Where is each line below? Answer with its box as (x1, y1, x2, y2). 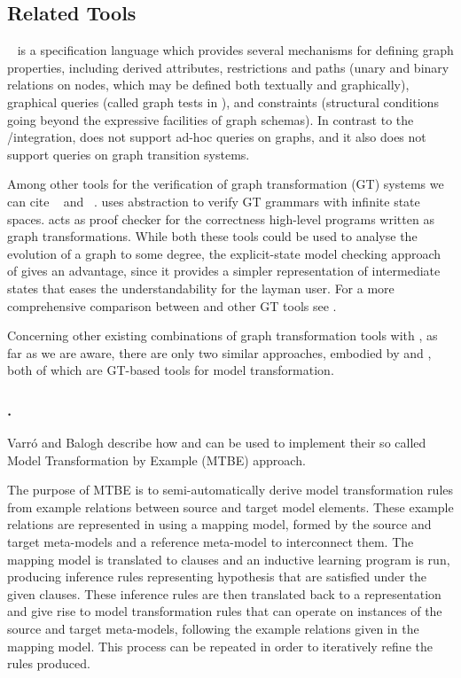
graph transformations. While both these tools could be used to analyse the (7, 227, 418, 245)
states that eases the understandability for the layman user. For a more (7, 278, 395, 297)
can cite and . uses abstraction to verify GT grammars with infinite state (7, 191, 420, 210)
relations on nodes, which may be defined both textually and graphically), (7, 75, 410, 94)
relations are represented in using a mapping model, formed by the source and (7, 515, 432, 534)
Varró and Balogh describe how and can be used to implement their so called (7, 433, 426, 452)
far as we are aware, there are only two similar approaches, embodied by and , (7, 343, 432, 362)
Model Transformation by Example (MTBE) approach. (7, 450, 306, 469)
